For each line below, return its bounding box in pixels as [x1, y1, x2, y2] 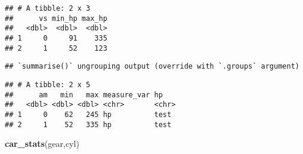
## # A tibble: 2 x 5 [5, 80, 91, 89]
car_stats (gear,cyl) [5, 137, 79, 150]
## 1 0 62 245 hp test [5, 110, 172, 119]
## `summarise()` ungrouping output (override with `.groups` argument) [5, 62, 299, 71]
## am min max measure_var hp [5, 90, 163, 99]
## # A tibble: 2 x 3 [5, 4, 91, 13]
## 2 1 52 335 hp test [5, 120, 172, 129]
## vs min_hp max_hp [5, 14, 107, 23]
